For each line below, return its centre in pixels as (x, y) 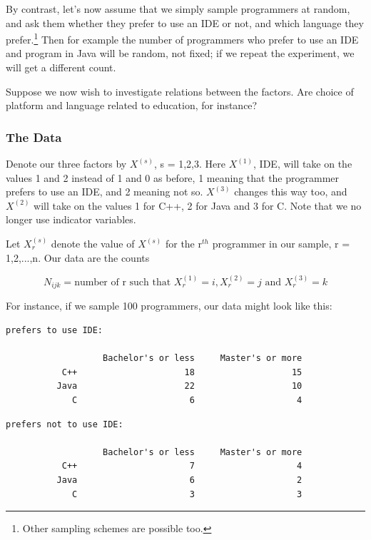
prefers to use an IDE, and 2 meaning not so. (105, 192)
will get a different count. (61, 67)
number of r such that (123, 282)
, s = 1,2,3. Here (189, 164)
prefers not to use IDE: (65, 424)
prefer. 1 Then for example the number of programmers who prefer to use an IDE (182, 38)
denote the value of (93, 243)
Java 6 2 (179, 480)
